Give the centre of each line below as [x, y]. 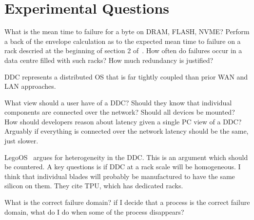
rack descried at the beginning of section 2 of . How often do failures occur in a [123, 50]
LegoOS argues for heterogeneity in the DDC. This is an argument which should [126, 157]
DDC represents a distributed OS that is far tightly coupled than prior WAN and [126, 76]
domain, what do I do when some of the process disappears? [94, 211]
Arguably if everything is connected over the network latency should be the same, [127, 131]
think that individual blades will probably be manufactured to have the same [120, 176]
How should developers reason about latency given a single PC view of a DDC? [123, 121]
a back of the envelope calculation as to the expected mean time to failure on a [123, 41]
